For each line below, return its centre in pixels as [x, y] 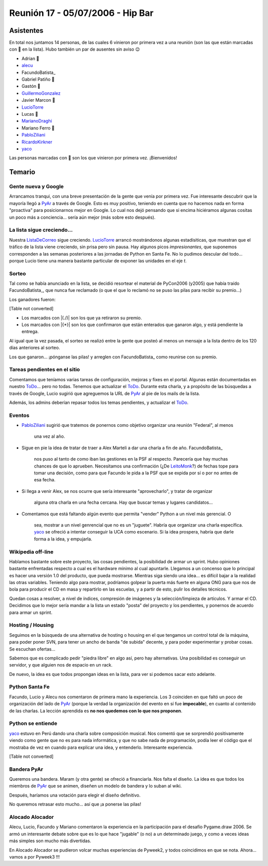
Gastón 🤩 [31, 86]
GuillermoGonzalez [41, 93]
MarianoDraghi [37, 121]
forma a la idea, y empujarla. [63, 539]
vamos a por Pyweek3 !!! [34, 857]
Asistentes [26, 31]
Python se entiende [33, 724]
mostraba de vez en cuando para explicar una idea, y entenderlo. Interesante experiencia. [101, 747]
